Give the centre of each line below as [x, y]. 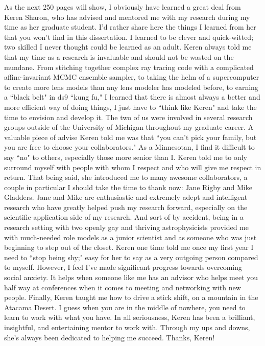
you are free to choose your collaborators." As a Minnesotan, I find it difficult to [129, 147]
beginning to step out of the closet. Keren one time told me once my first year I [129, 247]
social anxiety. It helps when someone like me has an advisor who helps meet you [131, 277]
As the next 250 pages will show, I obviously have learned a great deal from [123, 7]
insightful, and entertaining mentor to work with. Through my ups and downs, [127, 327]
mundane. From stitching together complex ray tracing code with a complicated [129, 67]
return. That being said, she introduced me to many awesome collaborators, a [126, 177]
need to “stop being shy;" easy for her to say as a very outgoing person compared [131, 257]
